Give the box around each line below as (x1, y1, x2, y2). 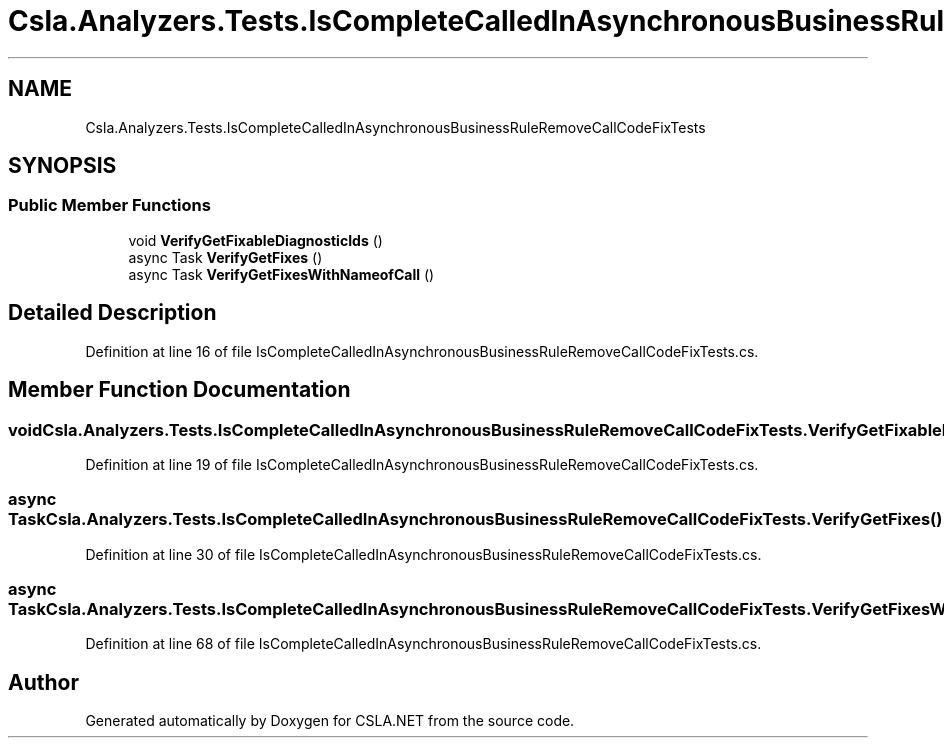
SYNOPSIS (8, 153, 117, 179)
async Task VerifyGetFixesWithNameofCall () (128, 265, 435, 283)
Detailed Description (8, 300, 217, 326)
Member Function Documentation (8, 377, 351, 403)
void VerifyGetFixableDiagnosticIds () (128, 231, 383, 249)
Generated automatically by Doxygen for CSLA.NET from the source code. (85, 712, 575, 730)
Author (8, 669, 79, 695)
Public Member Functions (8, 195, 211, 216)
